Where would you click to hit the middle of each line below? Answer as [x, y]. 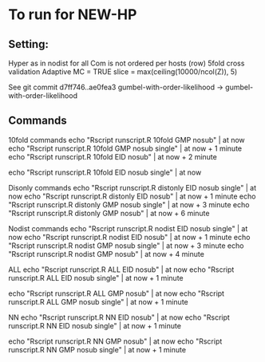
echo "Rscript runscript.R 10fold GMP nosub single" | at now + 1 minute [125, 148]
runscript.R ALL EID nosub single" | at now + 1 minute [96, 277]
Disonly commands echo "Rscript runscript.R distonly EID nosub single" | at [132, 187]
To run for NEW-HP [73, 15]
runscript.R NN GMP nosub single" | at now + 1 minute [97, 349]
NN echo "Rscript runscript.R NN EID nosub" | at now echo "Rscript [119, 317]
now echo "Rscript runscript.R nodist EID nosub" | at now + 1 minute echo [129, 237]
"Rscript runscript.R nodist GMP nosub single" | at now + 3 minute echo [126, 246]
